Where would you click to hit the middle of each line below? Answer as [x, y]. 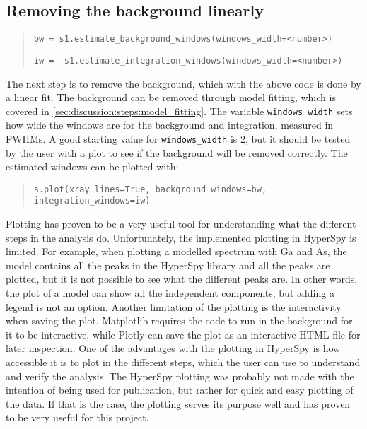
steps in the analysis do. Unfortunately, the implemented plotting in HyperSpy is [181, 237]
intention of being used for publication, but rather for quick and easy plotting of [180, 390]
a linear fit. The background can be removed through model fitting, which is [171, 97]
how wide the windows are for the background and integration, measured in [170, 125]
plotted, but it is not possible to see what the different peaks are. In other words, [182, 279]
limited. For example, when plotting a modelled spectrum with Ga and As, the [176, 251]
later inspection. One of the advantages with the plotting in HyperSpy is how [173, 348]
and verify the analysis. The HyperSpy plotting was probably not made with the [180, 376]
